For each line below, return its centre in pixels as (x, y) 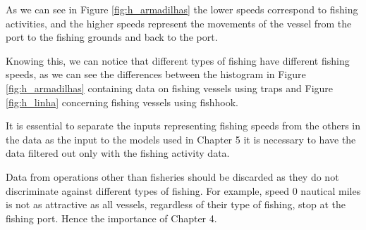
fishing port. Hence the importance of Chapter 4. (111, 218)
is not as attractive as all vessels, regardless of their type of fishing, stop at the (176, 204)
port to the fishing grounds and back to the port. (112, 37)
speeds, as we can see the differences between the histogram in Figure (156, 74)
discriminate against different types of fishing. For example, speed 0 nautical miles (183, 190)
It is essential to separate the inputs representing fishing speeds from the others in (183, 126)
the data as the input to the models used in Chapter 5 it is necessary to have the (181, 139)
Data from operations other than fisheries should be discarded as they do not (172, 176)
